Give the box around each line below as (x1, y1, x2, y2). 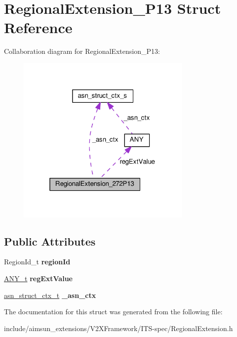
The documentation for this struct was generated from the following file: (4, 306, 223, 317)
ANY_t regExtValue (4, 273, 73, 284)
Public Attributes (4, 233, 96, 249)
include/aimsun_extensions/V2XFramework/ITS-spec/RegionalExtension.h (4, 323, 233, 333)
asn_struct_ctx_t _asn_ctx (4, 290, 96, 300)
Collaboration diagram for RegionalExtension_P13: (4, 46, 160, 56)
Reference (4, 17, 73, 38)
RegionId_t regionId (4, 256, 71, 267)
